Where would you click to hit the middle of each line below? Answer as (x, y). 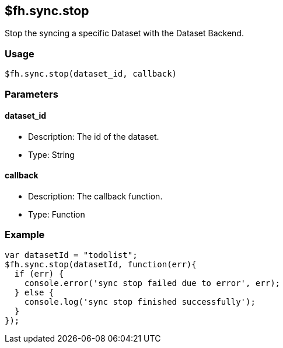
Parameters (32, 94)
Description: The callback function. (95, 196)
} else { (34, 292)
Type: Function (57, 214)
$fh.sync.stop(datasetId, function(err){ (101, 264)
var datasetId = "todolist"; (71, 255)
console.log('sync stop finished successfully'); (140, 302)
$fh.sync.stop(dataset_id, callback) (91, 74)
